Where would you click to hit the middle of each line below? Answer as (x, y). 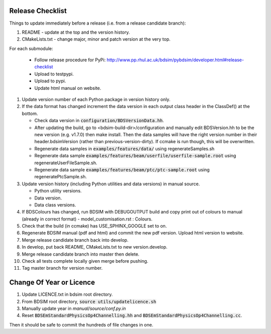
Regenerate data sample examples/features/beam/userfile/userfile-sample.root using (135, 156)
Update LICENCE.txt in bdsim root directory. (67, 294)
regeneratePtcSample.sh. (61, 177)
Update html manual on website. (68, 88)
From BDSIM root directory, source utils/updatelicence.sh (89, 301)
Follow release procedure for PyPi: (70, 60)
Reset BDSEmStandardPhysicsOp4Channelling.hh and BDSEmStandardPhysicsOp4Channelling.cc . (132, 315)
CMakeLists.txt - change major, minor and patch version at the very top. (96, 39)
